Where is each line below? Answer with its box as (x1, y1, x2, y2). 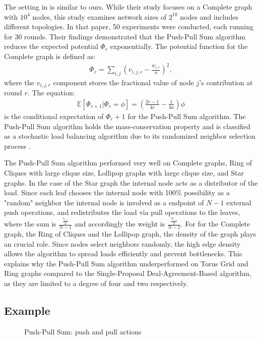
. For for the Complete (180, 218, 250, 229)
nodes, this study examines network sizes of (32, 11, 167, 22)
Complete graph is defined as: (4, 50, 96, 61)
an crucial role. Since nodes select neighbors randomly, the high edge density (4, 238, 241, 249)
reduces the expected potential (4, 41, 98, 51)
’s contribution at (199, 77, 253, 87)
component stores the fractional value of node (53, 77, 194, 87)
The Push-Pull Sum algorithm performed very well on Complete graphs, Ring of (4, 157, 252, 168)
